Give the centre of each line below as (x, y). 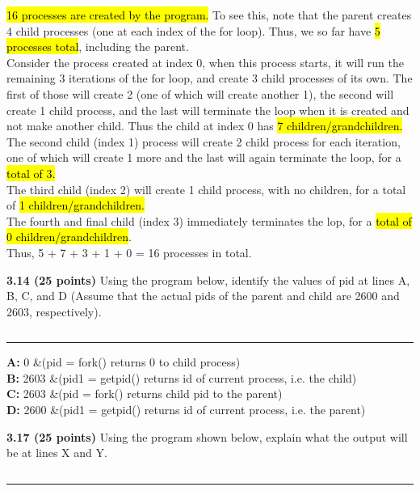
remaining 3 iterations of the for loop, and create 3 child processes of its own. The (210, 78)
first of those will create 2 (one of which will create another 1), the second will (200, 93)
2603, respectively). (54, 311)
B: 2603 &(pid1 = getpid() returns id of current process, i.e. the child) (182, 377)
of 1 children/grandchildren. (76, 205)
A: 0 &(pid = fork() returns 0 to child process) (124, 362)
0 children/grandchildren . (69, 237)
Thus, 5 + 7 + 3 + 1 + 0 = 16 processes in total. (129, 252)
